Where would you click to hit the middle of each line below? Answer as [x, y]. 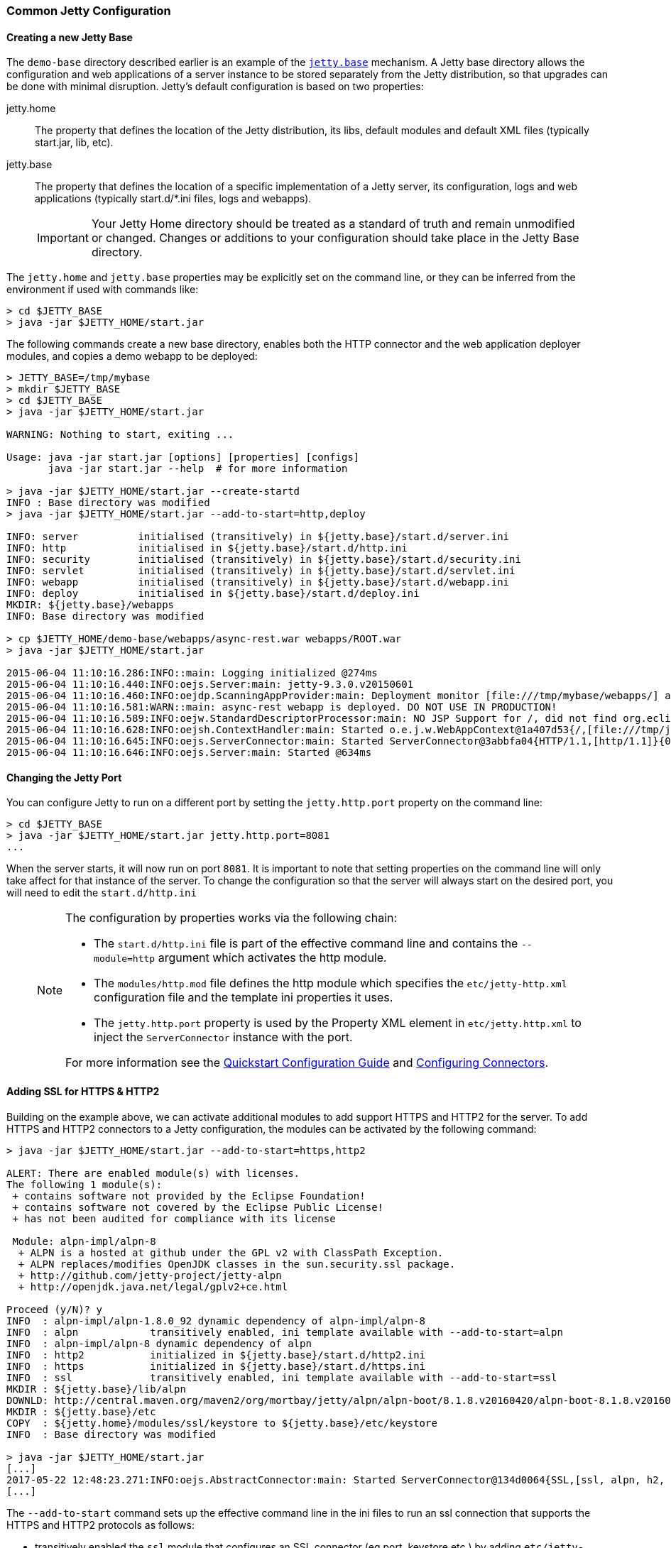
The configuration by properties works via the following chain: [231, 918]
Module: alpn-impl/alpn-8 [84, 1241]
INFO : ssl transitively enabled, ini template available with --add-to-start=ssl [282, 1377]
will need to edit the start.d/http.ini [102, 893]
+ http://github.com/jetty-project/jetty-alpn [150, 1275]
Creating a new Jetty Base [70, 37]
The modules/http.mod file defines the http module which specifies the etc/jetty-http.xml [331, 983]
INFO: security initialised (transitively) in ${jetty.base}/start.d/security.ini [264, 560]
